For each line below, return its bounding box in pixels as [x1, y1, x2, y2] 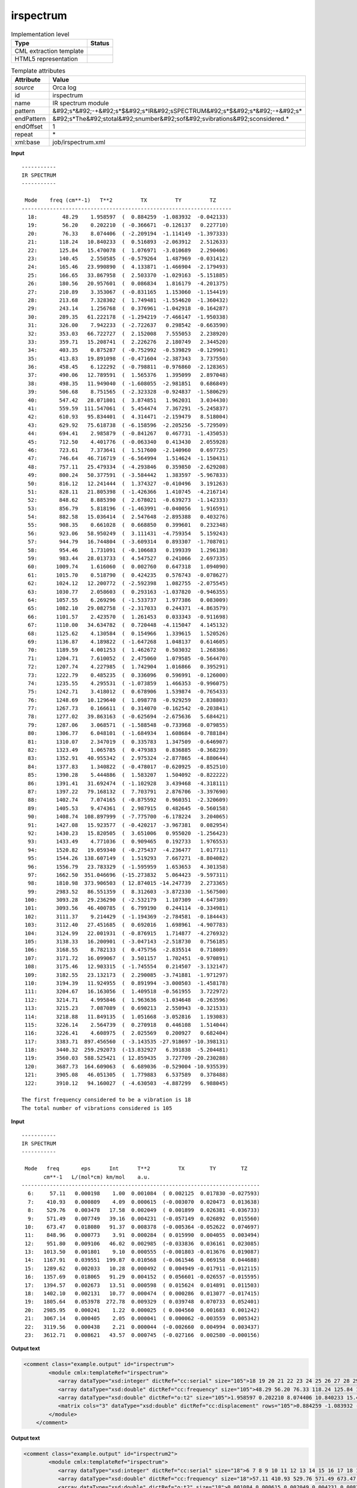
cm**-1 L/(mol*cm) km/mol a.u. [43, 1173, 151, 1180]
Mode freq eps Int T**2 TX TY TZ [24, 1165, 248, 1172]
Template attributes [11, 67, 65, 75]
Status [90, 39, 109, 47]
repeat [14, 130, 33, 139]
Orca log [52, 83, 77, 92]
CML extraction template [14, 46, 84, 55]
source [14, 83, 35, 92]
